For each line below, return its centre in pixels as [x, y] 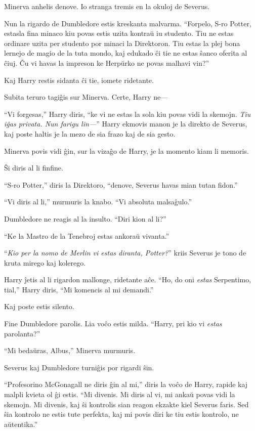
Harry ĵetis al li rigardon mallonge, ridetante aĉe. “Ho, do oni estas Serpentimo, [128, 279]
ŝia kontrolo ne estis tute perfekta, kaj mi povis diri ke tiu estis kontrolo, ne [121, 414]
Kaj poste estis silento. [39, 306]
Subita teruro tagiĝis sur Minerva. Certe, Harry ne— [86, 97]
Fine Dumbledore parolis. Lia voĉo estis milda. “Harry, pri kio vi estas [113, 324]
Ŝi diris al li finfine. [34, 168]
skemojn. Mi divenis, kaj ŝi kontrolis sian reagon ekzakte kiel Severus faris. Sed [126, 404]
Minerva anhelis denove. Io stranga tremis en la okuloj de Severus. [107, 6]
